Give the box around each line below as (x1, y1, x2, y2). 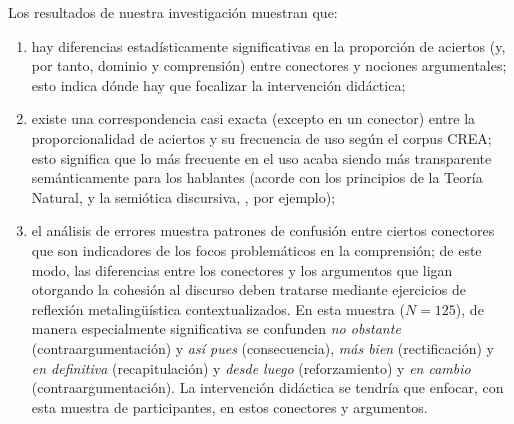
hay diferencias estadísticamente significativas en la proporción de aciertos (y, (31, 35, 506, 56)
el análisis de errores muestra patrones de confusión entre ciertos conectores (31, 220, 495, 241)
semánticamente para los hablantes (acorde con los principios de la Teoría (31, 167, 483, 188)
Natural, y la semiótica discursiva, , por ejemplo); (31, 186, 336, 207)
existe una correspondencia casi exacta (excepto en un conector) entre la (31, 108, 476, 129)
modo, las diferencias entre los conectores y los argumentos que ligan (31, 259, 453, 280)
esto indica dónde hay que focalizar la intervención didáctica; (31, 74, 406, 95)
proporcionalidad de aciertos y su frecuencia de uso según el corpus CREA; (31, 127, 492, 148)
